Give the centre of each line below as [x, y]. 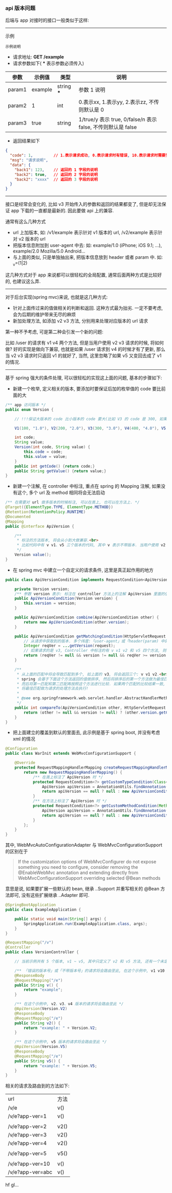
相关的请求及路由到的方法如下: [38, 1086]
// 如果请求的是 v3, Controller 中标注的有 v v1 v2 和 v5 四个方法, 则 [95, 651]
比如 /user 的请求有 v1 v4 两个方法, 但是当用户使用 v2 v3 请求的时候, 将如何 [84, 343]
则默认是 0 [91, 110]
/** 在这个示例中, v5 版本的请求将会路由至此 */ [61, 1042]
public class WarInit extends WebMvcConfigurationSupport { [71, 754]
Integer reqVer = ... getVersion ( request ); [70, 646]
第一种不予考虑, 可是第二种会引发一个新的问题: [55, 332]
